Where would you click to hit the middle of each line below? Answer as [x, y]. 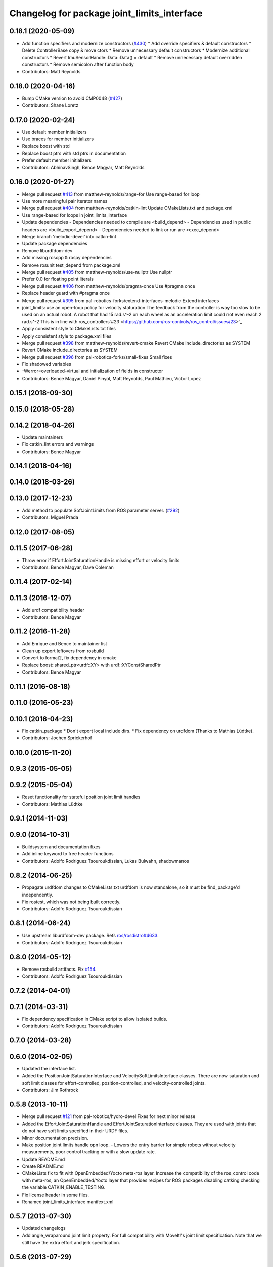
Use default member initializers [54, 132]
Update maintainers [42, 437]
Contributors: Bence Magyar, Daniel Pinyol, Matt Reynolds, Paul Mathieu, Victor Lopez [111, 378]
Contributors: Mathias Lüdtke [52, 804]
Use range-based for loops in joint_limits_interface [75, 215]
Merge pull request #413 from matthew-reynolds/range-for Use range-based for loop [111, 194]
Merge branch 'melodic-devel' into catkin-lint [69, 237]
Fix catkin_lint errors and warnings [58, 444]
